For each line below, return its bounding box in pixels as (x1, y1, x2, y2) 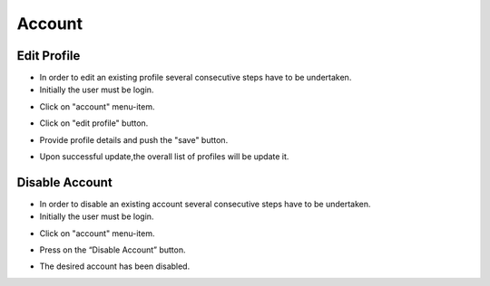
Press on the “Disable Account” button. (39, 244, 186, 255)
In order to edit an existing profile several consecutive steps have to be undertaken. (39, 72, 352, 83)
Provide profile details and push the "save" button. (39, 134, 229, 145)
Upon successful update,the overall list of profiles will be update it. (39, 151, 289, 162)
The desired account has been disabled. (39, 261, 191, 272)
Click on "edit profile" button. (39, 118, 149, 129)
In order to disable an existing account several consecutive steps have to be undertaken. (39, 198, 371, 209)
